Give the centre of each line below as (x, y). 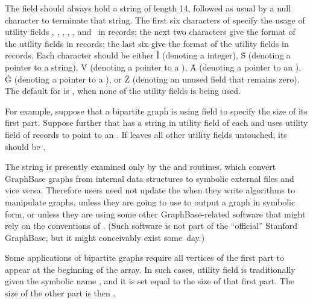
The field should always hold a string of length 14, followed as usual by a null (148, 8)
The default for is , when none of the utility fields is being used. (123, 91)
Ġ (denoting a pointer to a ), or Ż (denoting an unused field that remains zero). (152, 79)
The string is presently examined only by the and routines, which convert (141, 167)
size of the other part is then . (60, 293)
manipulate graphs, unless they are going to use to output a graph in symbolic (150, 201)
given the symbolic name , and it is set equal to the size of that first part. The (150, 281)
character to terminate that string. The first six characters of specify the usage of (155, 20)
